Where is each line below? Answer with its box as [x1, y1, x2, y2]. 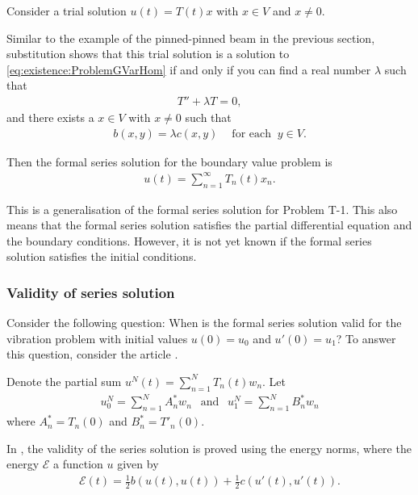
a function [53, 455, 103, 472]
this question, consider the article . [6, 346, 178, 363]
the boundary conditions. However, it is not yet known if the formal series [6, 232, 372, 249]
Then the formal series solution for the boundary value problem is [6, 153, 332, 170]
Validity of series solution [6, 282, 175, 302]
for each [232, 128, 271, 140]
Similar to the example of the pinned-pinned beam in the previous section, [6, 29, 375, 46]
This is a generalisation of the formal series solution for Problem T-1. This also [6, 200, 398, 217]
